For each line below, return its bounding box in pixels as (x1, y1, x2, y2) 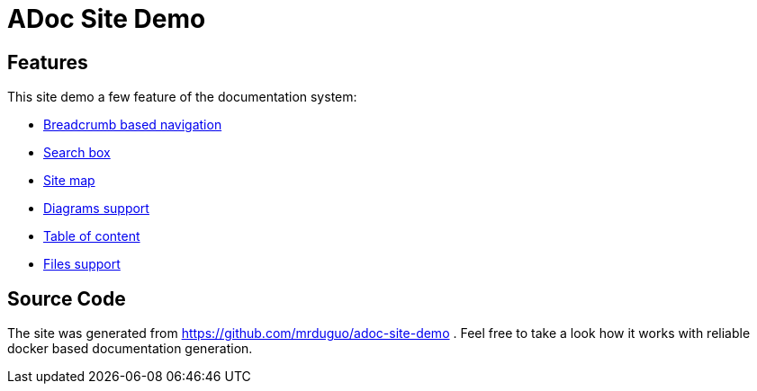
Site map (43, 173, 95, 189)
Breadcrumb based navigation (43, 117, 222, 133)
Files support (43, 256, 121, 272)
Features (7, 50, 88, 74)
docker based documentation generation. (7, 341, 253, 357)
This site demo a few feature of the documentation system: (7, 89, 357, 105)
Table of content (43, 228, 140, 244)
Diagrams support (43, 200, 149, 217)
